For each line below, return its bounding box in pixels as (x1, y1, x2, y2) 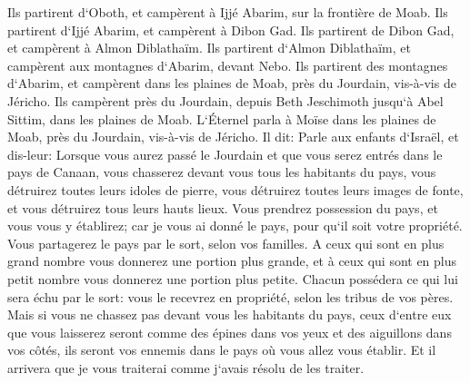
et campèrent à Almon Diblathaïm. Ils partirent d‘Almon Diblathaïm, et (7, 38, 411, 57)
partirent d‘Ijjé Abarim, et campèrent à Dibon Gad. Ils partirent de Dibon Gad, (7, 20, 455, 39)
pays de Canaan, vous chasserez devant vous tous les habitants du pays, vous (7, 162, 436, 182)
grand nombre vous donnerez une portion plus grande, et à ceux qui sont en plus (7, 251, 457, 270)
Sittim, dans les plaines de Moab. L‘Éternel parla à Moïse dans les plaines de (7, 109, 436, 128)
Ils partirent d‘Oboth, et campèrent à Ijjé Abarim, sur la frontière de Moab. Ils (7, 3, 448, 21)
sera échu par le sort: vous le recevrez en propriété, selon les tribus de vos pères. (7, 287, 454, 306)
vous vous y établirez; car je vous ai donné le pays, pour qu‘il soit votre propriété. (7, 216, 463, 235)
